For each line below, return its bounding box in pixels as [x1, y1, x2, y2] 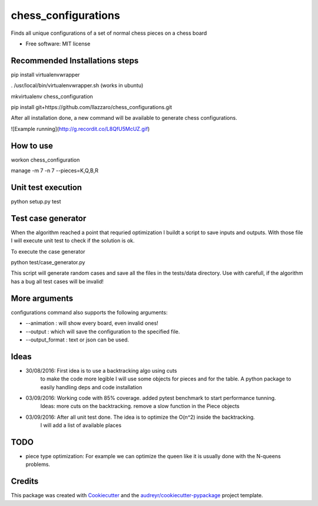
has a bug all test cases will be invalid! [11, 278, 104, 285]
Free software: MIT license [25, 40, 91, 47]
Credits [11, 477, 39, 487]
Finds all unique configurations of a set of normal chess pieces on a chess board [11, 29, 207, 37]
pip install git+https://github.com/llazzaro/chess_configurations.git [11, 104, 173, 111]
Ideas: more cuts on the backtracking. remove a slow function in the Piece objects [40, 403, 240, 410]
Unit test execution [11, 182, 82, 192]
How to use [11, 140, 53, 150]
